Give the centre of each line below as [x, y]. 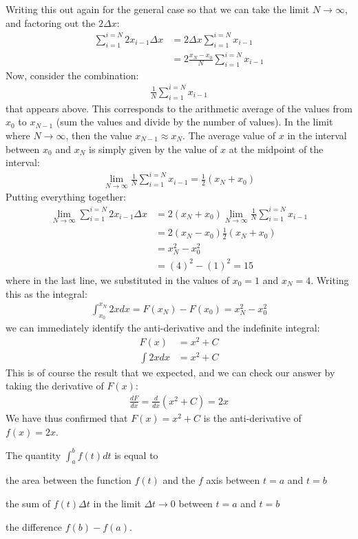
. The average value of [229, 135]
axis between [233, 480]
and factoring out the [51, 22]
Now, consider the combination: [72, 75]
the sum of [28, 504]
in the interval [317, 135]
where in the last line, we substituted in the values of [118, 280]
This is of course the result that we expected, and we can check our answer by [170, 372]
